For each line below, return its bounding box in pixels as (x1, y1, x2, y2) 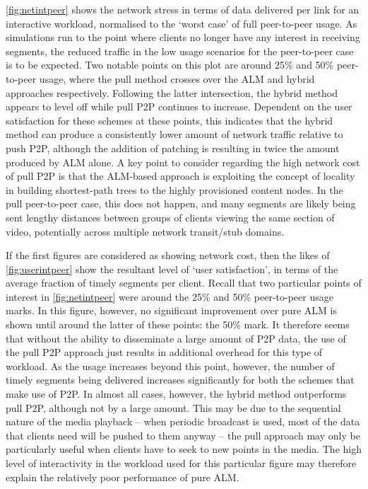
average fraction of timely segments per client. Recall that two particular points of (6, 275, 362, 290)
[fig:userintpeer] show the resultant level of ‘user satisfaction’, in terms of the (6, 261, 338, 276)
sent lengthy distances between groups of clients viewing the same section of (6, 209, 335, 224)
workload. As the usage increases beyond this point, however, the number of (6, 358, 335, 373)
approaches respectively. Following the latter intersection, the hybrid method (6, 85, 338, 100)
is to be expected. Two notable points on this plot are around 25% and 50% (6, 57, 334, 72)
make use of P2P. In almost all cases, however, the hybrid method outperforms (6, 386, 347, 401)
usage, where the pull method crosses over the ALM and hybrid (39, 71, 315, 86)
